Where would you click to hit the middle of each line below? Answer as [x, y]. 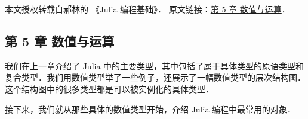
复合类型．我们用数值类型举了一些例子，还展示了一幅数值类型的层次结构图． [155, 77]
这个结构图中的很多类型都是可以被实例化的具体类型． [109, 89]
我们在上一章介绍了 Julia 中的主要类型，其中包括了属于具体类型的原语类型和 [155, 65]
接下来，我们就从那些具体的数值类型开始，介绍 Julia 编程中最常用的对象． [150, 109]
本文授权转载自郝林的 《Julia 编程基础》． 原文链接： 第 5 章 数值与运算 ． [147, 9]
